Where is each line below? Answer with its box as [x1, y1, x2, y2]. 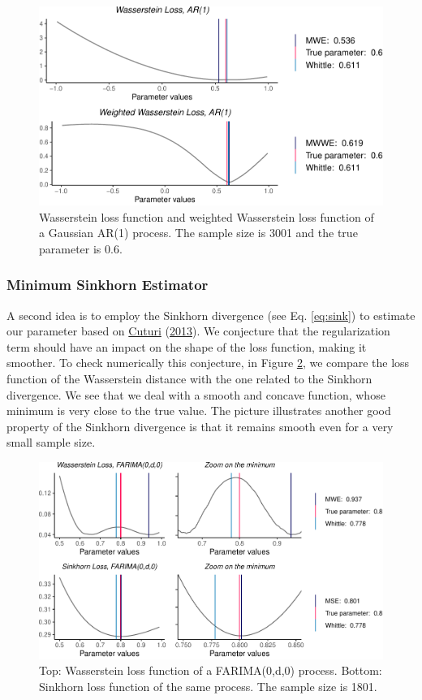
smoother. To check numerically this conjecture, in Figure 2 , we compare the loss [6, 354, 410, 371]
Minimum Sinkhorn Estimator [6, 274, 209, 295]
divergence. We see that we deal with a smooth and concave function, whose [6, 386, 385, 403]
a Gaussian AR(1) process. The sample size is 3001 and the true [39, 224, 358, 241]
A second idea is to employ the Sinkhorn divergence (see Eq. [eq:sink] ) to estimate [6, 306, 416, 323]
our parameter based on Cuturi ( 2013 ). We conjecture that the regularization [6, 322, 390, 339]
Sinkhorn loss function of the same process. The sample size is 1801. [39, 677, 377, 694]
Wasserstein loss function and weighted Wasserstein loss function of [39, 208, 374, 225]
